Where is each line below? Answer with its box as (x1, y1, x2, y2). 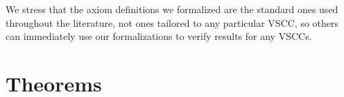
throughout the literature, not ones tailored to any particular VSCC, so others (6, 15, 339, 30)
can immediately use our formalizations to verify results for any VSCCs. (6, 29, 312, 43)
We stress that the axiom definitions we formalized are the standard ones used (6, 2, 338, 16)
